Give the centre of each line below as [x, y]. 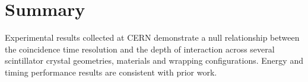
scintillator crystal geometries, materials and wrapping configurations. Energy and [154, 60]
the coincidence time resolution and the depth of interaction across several [140, 49]
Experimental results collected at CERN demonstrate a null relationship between [152, 37]
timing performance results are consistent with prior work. [111, 72]
